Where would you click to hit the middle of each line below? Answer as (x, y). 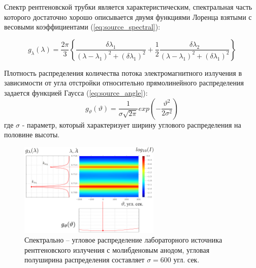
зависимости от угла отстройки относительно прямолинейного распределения (124, 83)
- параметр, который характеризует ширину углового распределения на (132, 124)
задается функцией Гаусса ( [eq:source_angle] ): (76, 92)
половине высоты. (32, 135)
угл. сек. (186, 260)
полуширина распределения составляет (85, 260)
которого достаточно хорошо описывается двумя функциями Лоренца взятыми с (128, 17)
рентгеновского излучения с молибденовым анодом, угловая (117, 249)
